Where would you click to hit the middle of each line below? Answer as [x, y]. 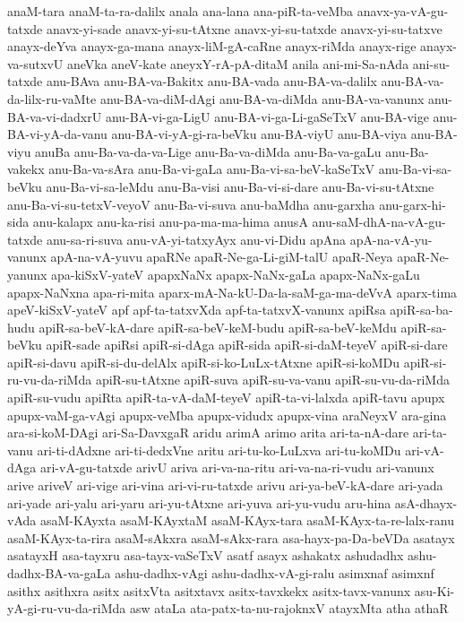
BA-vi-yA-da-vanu [57, 134]
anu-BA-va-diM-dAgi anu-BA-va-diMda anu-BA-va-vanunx [262, 98]
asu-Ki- [434, 590]
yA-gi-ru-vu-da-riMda [67, 608]
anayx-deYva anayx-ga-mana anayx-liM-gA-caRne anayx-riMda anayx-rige [212, 46]
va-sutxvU [35, 63]
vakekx [26, 169]
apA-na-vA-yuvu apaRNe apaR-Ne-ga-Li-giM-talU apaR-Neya [222, 257]
